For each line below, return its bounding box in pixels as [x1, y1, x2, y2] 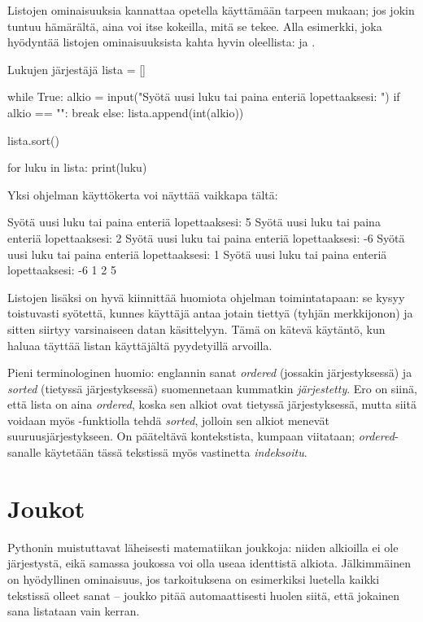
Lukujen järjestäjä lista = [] [7, 60, 146, 77]
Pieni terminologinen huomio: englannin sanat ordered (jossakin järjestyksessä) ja [7, 364, 412, 381]
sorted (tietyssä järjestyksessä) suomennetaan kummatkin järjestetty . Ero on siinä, [7, 379, 417, 396]
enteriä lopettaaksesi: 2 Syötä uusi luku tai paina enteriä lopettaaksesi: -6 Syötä [7, 229, 405, 246]
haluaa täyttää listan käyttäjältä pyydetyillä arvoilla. [7, 336, 273, 353]
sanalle [7, 444, 41, 461]
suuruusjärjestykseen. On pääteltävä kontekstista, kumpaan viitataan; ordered [7, 427, 395, 445]
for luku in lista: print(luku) [7, 159, 147, 176]
